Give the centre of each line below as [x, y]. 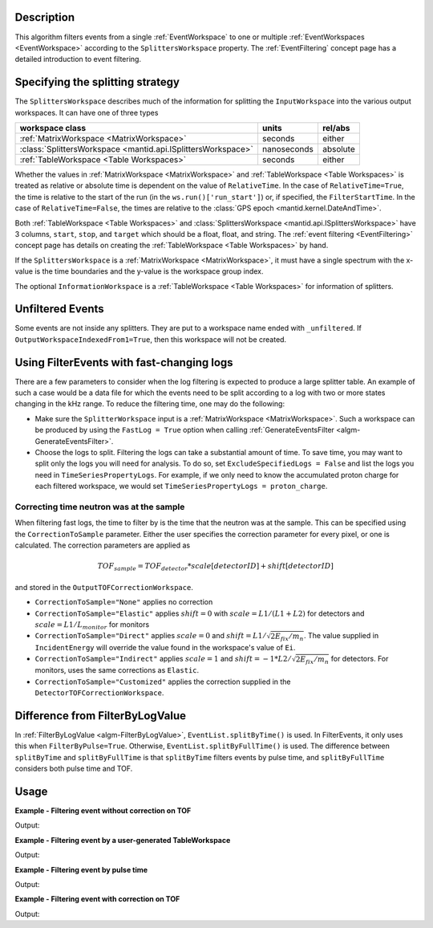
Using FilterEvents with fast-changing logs [124, 362]
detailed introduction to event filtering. [78, 59]
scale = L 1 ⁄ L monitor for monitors [92, 625]
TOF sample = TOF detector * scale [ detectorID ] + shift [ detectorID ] [216, 568]
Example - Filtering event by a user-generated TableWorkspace [123, 840]
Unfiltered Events [59, 309]
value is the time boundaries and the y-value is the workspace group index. [139, 271]
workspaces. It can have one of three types [87, 112]
